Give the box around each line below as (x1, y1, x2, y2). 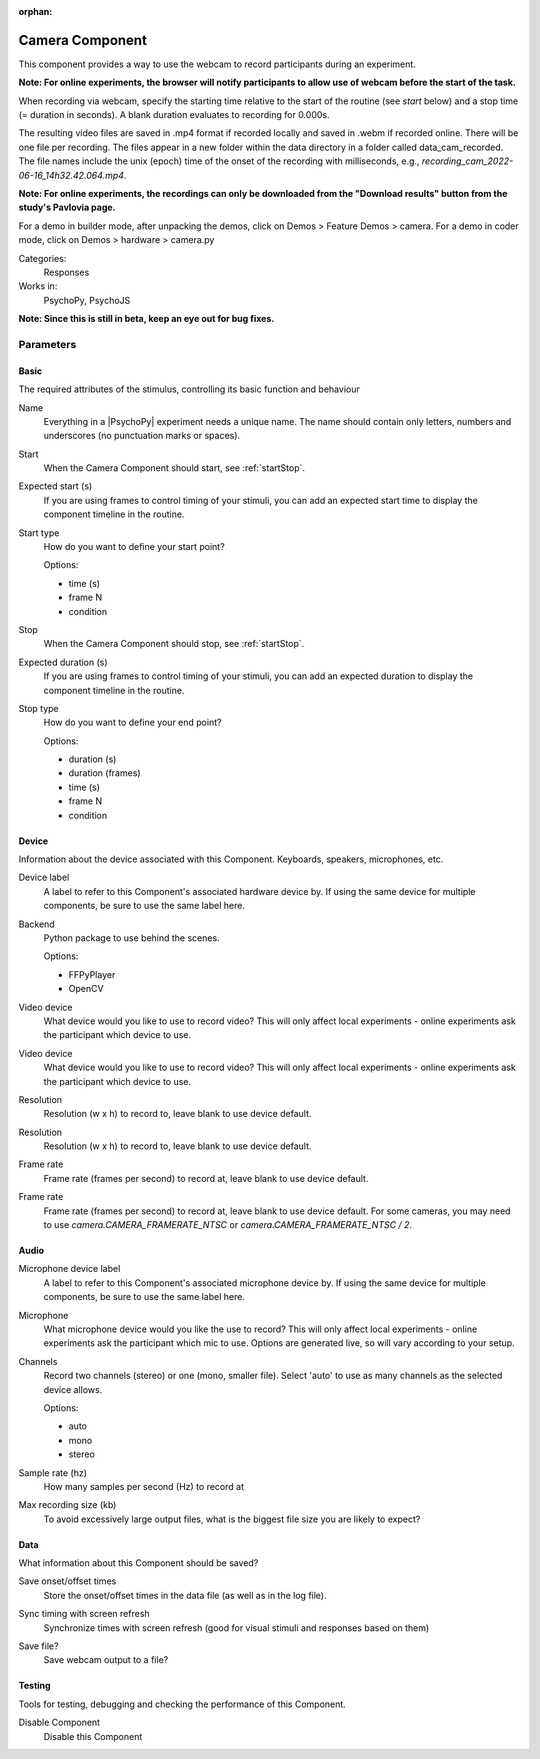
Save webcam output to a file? (43, 1654, 169, 1666)
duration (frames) (68, 767, 141, 779)
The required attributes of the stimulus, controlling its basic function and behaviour (18, 383, 360, 395)
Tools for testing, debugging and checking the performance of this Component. (18, 1698, 347, 1710)
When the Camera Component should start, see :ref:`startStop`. (43, 462, 305, 474)
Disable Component (18, 1716, 100, 1729)
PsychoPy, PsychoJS (43, 294, 131, 306)
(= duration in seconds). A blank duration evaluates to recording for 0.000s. (18, 109, 330, 121)
